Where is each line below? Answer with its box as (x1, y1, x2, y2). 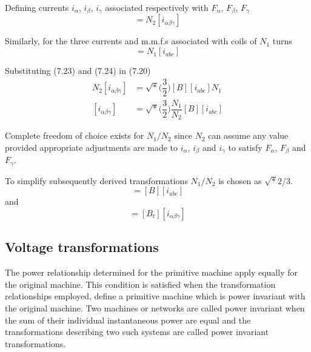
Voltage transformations (5, 237, 159, 256)
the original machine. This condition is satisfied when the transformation (5, 277, 276, 290)
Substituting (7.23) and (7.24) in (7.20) (5, 64, 151, 77)
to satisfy (228, 141, 263, 153)
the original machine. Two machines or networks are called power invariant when (5, 301, 305, 314)
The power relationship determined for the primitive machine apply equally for (5, 266, 298, 279)
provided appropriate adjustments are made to (5, 141, 178, 153)
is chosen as (218, 174, 262, 187)
